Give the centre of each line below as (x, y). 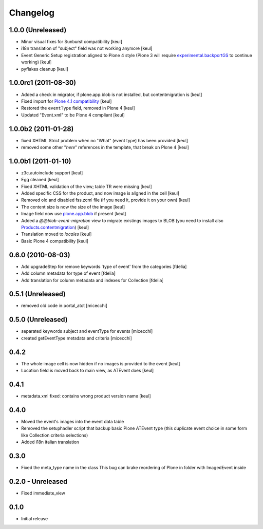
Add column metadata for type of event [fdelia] (68, 273)
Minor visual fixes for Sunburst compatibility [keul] (72, 42)
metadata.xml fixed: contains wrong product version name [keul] (86, 396)
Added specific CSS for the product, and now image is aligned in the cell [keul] (100, 193)
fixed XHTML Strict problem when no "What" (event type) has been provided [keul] (105, 140)
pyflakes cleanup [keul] (45, 69)
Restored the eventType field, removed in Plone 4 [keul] (78, 108)
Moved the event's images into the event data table (73, 421)
